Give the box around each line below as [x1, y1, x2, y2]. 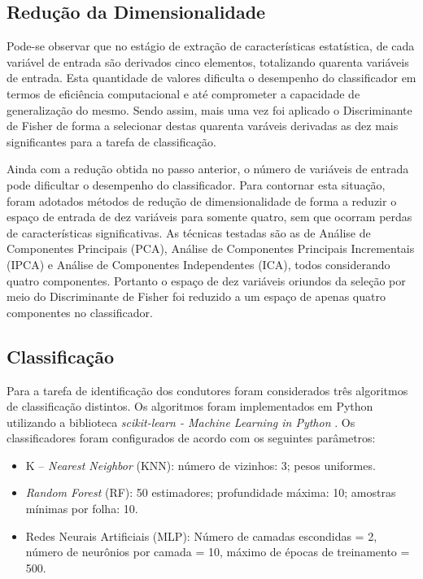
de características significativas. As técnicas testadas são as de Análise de [7, 224, 371, 241]
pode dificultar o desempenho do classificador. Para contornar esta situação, [7, 176, 386, 193]
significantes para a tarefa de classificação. [7, 133, 216, 150]
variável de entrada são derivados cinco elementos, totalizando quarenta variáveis [7, 53, 409, 70]
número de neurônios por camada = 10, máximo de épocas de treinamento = [25, 543, 410, 560]
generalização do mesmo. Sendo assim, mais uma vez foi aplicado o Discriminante [7, 101, 412, 118]
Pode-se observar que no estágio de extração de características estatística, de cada [7, 37, 415, 54]
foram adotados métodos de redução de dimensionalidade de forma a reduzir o [7, 192, 397, 209]
